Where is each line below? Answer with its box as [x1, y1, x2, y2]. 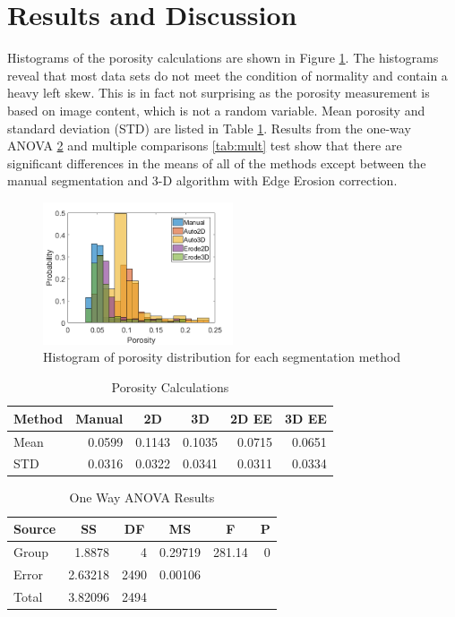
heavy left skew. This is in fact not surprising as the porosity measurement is [7, 83, 430, 102]
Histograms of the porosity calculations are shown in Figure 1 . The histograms [7, 48, 439, 67]
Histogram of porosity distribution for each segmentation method [43, 347, 401, 366]
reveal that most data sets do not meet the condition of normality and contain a [7, 65, 448, 84]
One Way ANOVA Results [69, 488, 215, 507]
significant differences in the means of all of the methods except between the [7, 153, 426, 172]
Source [13, 519, 56, 538]
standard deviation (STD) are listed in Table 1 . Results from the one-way [7, 118, 411, 137]
